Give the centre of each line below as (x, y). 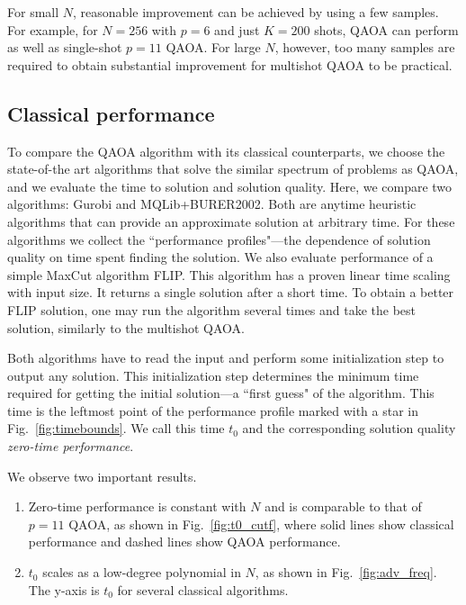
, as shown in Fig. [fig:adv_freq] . (346, 572)
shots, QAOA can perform (386, 29)
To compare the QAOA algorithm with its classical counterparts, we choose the (226, 151)
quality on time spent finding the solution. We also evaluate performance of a (220, 257)
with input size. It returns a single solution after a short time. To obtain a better (231, 292)
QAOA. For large (213, 47)
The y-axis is (64, 589)
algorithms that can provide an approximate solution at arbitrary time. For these (231, 221)
